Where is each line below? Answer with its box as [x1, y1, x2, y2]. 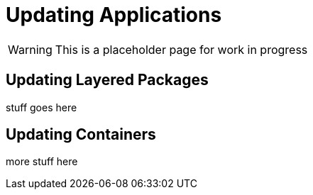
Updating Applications [6, 3, 222, 27]
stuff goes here [6, 101, 77, 113]
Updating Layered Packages [6, 71, 209, 89]
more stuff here [6, 155, 78, 168]
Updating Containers [6, 126, 156, 144]
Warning [8, 42, 53, 57]
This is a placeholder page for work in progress [55, 42, 308, 57]
